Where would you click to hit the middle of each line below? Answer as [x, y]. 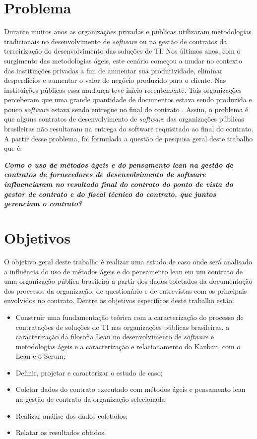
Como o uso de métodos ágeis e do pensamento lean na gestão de [119, 164]
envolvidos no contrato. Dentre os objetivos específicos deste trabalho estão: [119, 300]
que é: [13, 148]
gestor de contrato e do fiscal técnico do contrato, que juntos [110, 194]
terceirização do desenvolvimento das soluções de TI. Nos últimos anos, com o [122, 51]
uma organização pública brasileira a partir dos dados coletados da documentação [128, 281]
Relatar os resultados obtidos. [61, 432]
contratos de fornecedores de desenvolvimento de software [105, 174]
